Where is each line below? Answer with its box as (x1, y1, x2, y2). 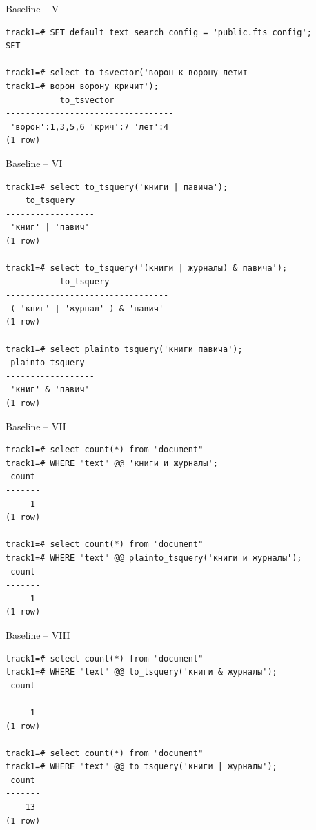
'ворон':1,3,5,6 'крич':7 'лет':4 (10, 122, 169, 132)
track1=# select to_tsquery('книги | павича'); (6, 182, 228, 192)
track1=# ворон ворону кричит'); (6, 81, 159, 91)
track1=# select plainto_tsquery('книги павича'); (6, 344, 243, 354)
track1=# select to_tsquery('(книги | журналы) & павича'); (6, 263, 288, 273)
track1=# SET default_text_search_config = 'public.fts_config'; (6, 27, 312, 37)
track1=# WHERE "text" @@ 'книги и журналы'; (6, 458, 218, 468)
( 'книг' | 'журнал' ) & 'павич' (10, 303, 164, 313)
